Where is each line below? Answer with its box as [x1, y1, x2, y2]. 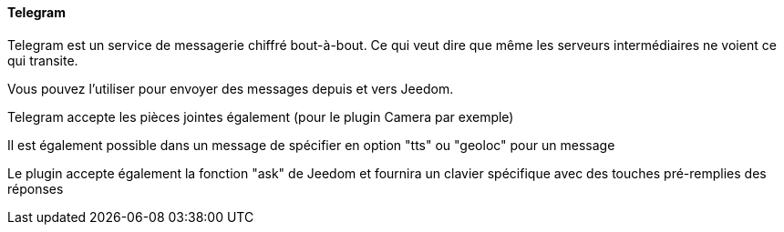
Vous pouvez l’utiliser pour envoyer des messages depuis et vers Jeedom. [7, 80, 454, 96]
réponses [7, 180, 64, 197]
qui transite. [7, 52, 78, 68]
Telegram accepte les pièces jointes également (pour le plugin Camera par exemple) [7, 108, 514, 125]
